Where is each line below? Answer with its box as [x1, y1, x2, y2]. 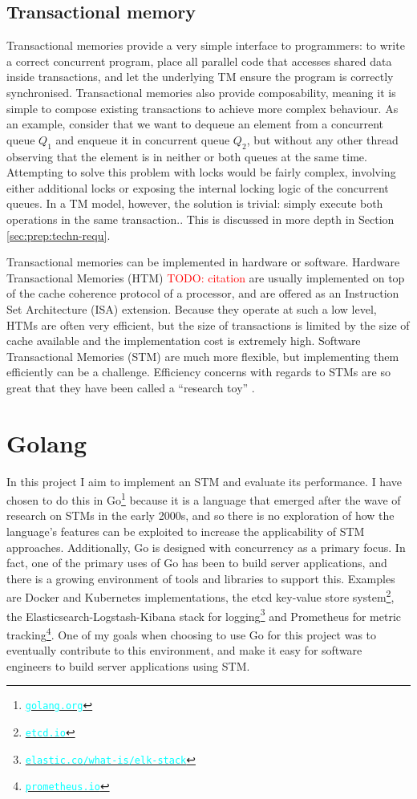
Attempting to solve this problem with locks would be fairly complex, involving [6, 164, 396, 180]
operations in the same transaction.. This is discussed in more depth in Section [6, 210, 395, 227]
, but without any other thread [246, 131, 399, 148]
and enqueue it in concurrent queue [55, 131, 230, 148]
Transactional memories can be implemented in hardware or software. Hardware [6, 253, 400, 270]
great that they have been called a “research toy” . [6, 379, 255, 395]
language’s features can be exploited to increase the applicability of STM [6, 523, 365, 540]
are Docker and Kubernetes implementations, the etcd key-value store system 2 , [6, 586, 395, 606]
